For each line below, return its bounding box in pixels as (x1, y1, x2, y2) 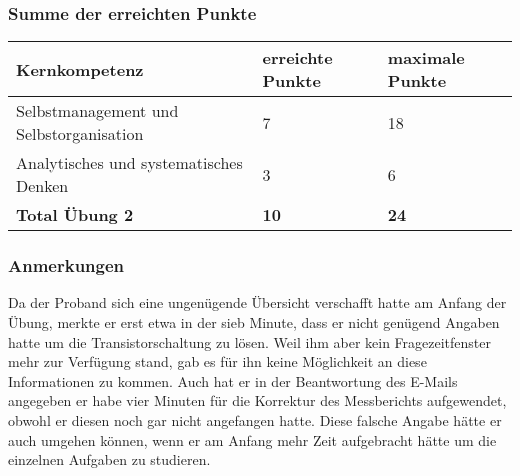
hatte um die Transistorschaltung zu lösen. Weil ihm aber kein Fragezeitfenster (8, 331, 491, 352)
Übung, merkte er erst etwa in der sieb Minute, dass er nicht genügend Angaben (8, 312, 500, 333)
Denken (16, 174, 69, 198)
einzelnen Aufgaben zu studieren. (8, 449, 211, 470)
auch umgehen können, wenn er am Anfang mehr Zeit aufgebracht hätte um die (8, 429, 497, 450)
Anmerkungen (8, 253, 125, 278)
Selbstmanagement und (16, 99, 179, 123)
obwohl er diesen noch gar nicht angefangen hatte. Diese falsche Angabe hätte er (8, 410, 502, 430)
